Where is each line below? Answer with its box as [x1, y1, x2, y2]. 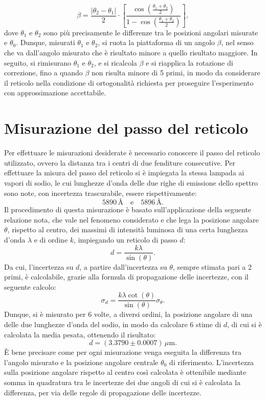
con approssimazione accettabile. [4, 87, 106, 98]
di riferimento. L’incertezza [169, 356, 254, 367]
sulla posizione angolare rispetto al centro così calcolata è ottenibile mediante [4, 367, 247, 377]
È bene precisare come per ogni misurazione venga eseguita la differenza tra [4, 347, 241, 357]
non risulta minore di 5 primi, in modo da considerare [91, 67, 260, 78]
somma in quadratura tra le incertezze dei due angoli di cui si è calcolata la [4, 376, 240, 387]
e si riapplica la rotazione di [146, 57, 233, 68]
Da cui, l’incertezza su [4, 261, 74, 272]
